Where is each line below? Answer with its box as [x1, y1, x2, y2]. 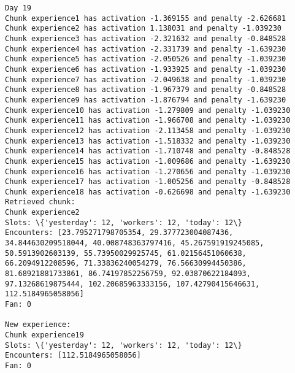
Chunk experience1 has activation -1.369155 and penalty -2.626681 [5, 13, 286, 23]
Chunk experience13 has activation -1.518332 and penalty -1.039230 [5, 136, 291, 145]
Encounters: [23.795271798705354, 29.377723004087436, [5, 228, 234, 237]
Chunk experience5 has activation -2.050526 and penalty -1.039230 [5, 55, 286, 64]
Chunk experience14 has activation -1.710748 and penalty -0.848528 [5, 147, 291, 156]
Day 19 [5, 4, 31, 12]
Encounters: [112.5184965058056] [5, 351, 141, 360]
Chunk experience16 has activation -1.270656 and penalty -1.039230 [5, 167, 291, 176]
